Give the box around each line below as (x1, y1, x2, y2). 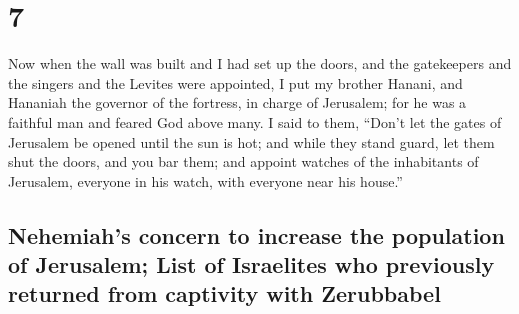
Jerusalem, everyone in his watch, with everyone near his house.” (8, 170, 403, 191)
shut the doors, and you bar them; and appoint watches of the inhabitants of (8, 151, 479, 172)
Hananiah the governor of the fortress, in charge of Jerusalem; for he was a (8, 92, 467, 113)
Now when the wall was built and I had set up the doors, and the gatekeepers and (8, 53, 512, 74)
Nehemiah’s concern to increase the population (8, 219, 505, 250)
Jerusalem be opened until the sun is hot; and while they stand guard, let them (8, 131, 495, 152)
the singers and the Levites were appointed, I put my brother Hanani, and (8, 72, 463, 93)
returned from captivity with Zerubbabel (8, 278, 441, 309)
